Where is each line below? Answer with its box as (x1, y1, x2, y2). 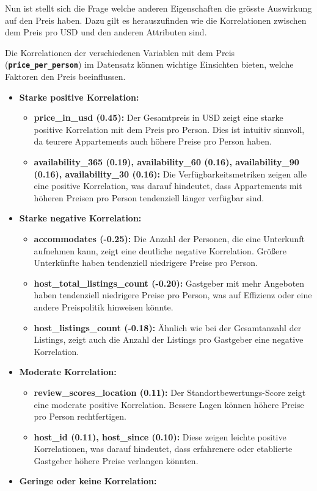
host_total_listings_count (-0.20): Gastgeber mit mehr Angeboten (34, 276, 305, 289)
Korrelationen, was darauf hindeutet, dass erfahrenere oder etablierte (34, 442, 293, 455)
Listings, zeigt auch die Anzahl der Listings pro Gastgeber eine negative (34, 333, 304, 346)
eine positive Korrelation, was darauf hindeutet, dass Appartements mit (34, 179, 302, 192)
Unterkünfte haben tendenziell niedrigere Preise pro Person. (34, 256, 258, 269)
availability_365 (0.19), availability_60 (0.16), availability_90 (34, 156, 299, 168)
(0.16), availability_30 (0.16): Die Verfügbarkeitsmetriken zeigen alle (34, 167, 307, 180)
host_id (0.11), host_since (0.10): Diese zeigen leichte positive (34, 430, 286, 443)
